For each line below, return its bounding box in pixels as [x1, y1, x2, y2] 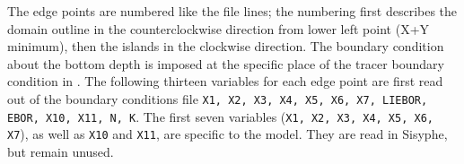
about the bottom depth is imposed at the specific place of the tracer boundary [7, 54, 444, 73]
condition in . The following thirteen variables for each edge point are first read [7, 72, 443, 91]
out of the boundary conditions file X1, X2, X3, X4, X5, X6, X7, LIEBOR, [7, 89, 428, 108]
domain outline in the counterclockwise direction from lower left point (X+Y [7, 19, 430, 38]
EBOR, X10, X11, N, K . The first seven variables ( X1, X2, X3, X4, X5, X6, [7, 107, 433, 125]
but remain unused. [7, 142, 114, 160]
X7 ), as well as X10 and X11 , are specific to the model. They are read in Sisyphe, [7, 125, 448, 143]
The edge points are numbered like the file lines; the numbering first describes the [7, 2, 458, 20]
